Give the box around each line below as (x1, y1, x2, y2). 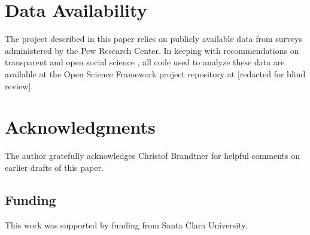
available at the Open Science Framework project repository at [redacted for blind (5, 67, 306, 80)
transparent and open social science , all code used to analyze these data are (5, 56, 285, 68)
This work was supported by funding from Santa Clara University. (5, 218, 248, 231)
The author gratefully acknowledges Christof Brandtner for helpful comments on (5, 149, 300, 162)
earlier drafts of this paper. (5, 161, 104, 173)
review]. (5, 79, 34, 92)
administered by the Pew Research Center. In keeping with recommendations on (5, 44, 299, 56)
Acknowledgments (5, 115, 156, 139)
